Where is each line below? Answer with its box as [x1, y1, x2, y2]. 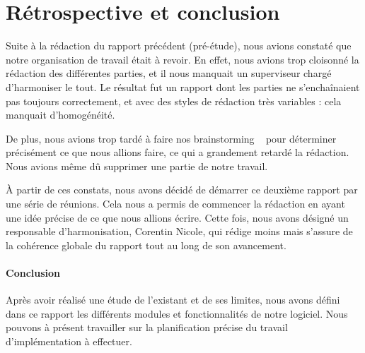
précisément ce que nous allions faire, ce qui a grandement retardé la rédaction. [6, 145, 349, 160]
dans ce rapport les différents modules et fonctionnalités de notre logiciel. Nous [6, 306, 348, 321]
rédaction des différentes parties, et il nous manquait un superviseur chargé [6, 66, 332, 80]
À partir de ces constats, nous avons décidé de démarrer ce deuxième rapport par [6, 182, 358, 197]
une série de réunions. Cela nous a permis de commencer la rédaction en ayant [6, 196, 345, 211]
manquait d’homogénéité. [6, 107, 115, 122]
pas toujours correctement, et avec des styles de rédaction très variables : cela [6, 93, 342, 108]
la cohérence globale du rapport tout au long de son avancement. [6, 237, 286, 252]
